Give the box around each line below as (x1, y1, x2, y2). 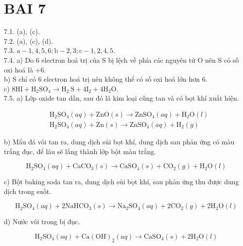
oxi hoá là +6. (4, 64, 46, 74)
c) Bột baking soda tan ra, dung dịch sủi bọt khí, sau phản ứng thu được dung (4, 176, 239, 187)
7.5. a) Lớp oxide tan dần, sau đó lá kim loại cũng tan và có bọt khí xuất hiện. (4, 93, 239, 103)
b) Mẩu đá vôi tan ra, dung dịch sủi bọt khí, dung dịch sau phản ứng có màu (4, 136, 235, 146)
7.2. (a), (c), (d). (4, 35, 53, 46)
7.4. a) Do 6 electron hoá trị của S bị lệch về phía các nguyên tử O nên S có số (4, 54, 239, 65)
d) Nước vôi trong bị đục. (4, 216, 80, 227)
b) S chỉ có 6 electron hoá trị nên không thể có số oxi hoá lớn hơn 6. (4, 74, 208, 84)
